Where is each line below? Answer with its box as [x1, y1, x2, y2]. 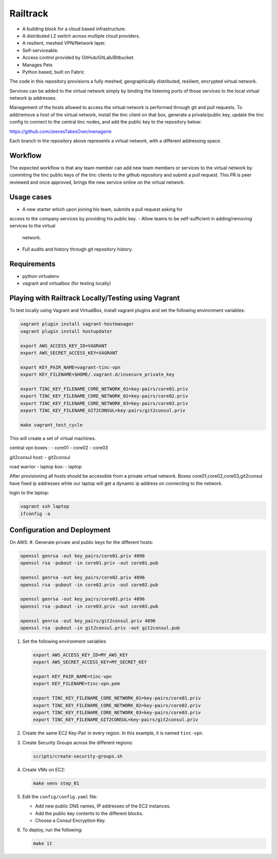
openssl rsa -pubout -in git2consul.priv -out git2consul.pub [20, 625, 180, 630]
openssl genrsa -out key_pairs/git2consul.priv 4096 [20, 618, 156, 624]
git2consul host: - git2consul [9, 454, 70, 460]
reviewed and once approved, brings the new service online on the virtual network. [9, 179, 185, 185]
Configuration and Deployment [9, 525, 111, 534]
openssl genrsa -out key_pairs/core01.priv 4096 [20, 553, 145, 559]
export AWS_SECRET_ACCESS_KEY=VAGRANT [20, 350, 118, 356]
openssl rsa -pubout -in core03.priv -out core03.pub [20, 603, 159, 609]
